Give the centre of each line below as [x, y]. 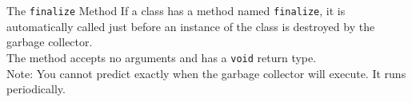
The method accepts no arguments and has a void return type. [162, 57]
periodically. [36, 89]
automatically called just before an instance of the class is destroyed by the [191, 26]
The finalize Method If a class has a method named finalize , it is [176, 10]
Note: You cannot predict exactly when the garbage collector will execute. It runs [206, 73]
